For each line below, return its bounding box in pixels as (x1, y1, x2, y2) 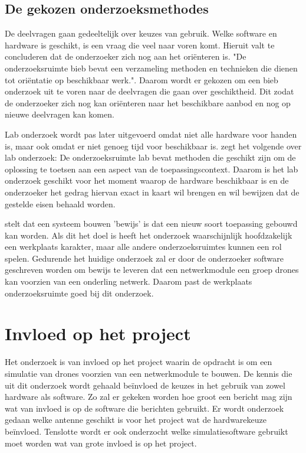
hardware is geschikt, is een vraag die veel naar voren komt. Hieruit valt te (5, 38, 275, 51)
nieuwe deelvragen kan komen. (5, 108, 114, 120)
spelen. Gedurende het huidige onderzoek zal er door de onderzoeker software (5, 252, 284, 264)
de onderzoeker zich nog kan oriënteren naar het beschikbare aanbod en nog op (5, 96, 291, 109)
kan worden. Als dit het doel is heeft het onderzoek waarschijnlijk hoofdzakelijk (5, 229, 292, 241)
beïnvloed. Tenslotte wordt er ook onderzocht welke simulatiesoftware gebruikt (5, 425, 288, 437)
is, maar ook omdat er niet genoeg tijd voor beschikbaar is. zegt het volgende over (5, 139, 302, 152)
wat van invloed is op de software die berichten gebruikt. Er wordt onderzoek (5, 402, 284, 414)
